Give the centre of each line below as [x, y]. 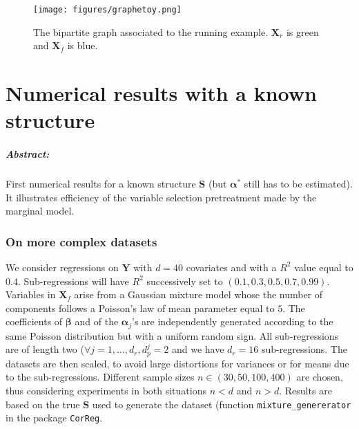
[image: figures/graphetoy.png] [107, 10]
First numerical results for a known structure [101, 183]
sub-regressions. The [304, 349]
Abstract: [28, 154]
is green [302, 31]
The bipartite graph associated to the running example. [151, 31]
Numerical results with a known [161, 93]
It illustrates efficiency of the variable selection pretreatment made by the [161, 197]
